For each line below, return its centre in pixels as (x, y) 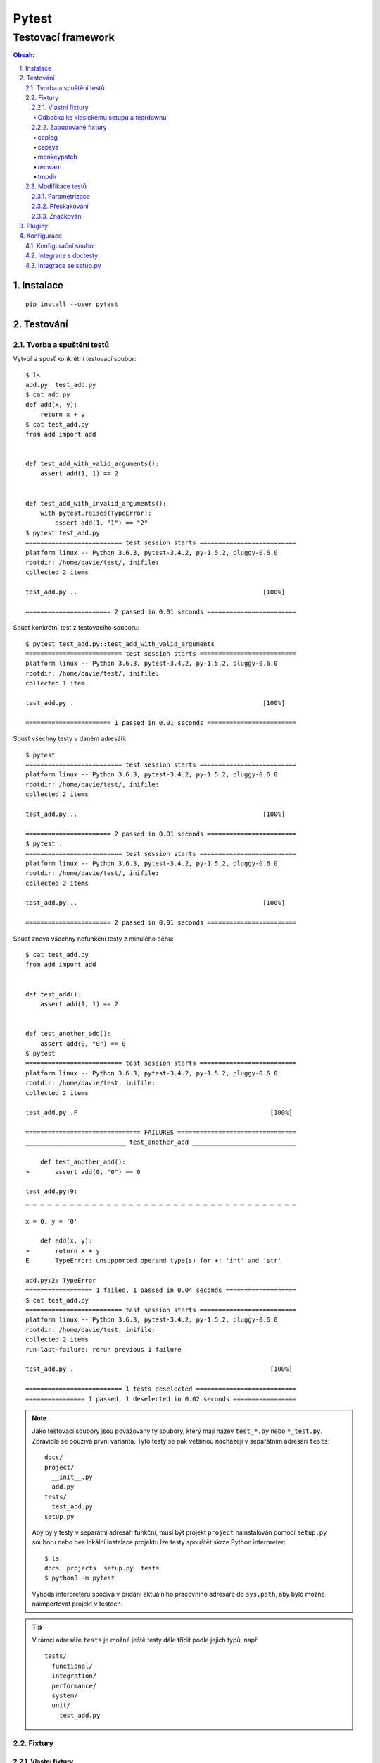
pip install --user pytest (72, 304)
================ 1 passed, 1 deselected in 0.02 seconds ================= (161, 1399)
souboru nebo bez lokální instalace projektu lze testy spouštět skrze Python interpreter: (159, 1542)
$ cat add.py (48, 395)
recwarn (50, 166)
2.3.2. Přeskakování (60, 206)
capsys (48, 147)
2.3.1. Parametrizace (61, 196)
